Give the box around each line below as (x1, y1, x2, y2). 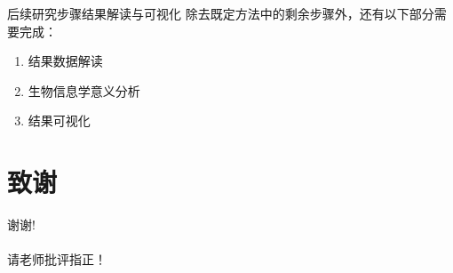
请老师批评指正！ (7, 250, 107, 269)
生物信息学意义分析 (28, 81, 140, 100)
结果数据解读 (28, 52, 103, 70)
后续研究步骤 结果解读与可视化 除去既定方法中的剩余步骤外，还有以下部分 (7, 4, 434, 22)
